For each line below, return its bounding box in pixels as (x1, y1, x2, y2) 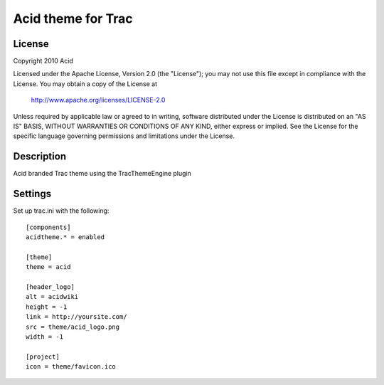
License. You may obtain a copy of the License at (13, 79, 158, 88)
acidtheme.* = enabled (26, 233, 105, 241)
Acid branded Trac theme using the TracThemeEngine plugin (13, 169, 191, 178)
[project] (26, 352, 60, 361)
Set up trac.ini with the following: (13, 206, 110, 215)
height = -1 (26, 302, 68, 311)
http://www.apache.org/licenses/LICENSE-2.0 (31, 96, 166, 105)
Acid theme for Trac (13, 11, 133, 26)
